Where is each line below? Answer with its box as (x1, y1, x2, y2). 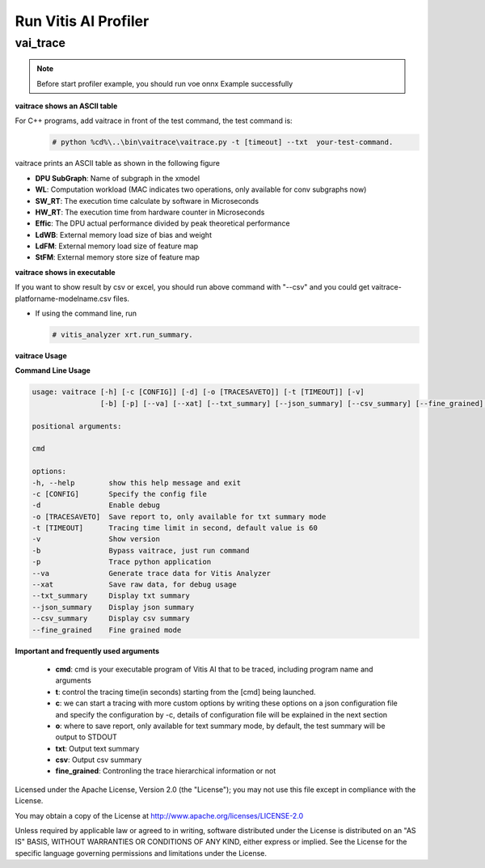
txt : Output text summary (55, 743, 140, 753)
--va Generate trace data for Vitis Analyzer (32, 569, 271, 578)
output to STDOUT (55, 732, 117, 742)
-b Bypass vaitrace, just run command (32, 546, 250, 555)
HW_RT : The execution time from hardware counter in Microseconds (35, 207, 265, 217)
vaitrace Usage (15, 351, 68, 360)
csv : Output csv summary (55, 755, 141, 764)
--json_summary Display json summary (32, 603, 194, 612)
